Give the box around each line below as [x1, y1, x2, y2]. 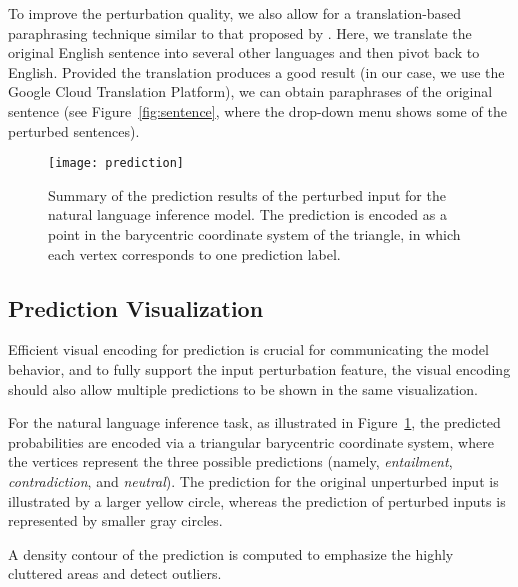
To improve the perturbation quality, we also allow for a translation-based [8, 3, 462, 23]
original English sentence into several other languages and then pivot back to [8, 42, 480, 63]
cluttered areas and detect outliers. [8, 563, 222, 584]
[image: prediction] [48, 156, 185, 171]
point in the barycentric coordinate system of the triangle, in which [48, 224, 461, 244]
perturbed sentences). [8, 120, 140, 141]
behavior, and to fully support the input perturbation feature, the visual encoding [8, 358, 511, 379]
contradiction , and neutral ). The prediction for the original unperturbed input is [8, 470, 499, 491]
